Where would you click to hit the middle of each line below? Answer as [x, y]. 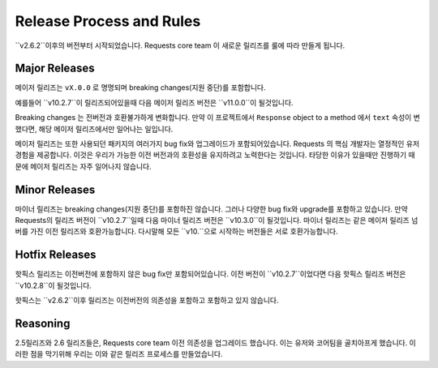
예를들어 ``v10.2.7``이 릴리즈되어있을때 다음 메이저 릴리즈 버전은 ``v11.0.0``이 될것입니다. [154, 102]
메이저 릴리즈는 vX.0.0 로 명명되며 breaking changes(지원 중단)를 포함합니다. [140, 88]
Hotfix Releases [56, 255]
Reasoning [43, 323]
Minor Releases [55, 189]
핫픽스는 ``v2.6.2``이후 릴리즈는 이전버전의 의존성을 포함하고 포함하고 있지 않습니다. [147, 301]
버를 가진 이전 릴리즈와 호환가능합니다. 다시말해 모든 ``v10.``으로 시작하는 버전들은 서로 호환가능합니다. [176, 232]
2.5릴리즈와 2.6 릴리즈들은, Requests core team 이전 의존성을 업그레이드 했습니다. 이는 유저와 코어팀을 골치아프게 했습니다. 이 [216, 343]
